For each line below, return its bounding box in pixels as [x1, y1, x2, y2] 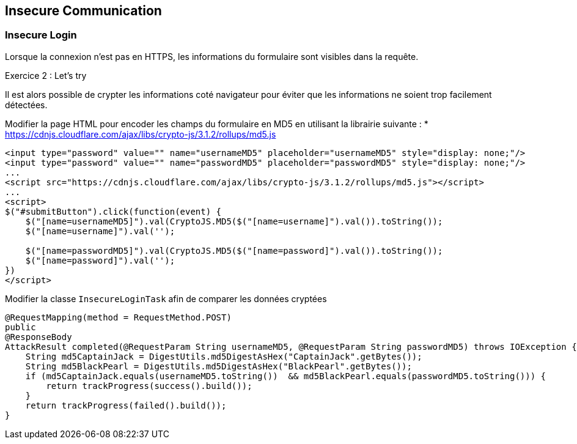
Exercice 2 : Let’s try [5, 70, 87, 81]
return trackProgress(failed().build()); [25, 400, 227, 410]
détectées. [5, 99, 48, 110]
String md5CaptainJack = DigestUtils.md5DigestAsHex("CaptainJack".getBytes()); [25, 351, 422, 361]
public [5, 322, 36, 332]
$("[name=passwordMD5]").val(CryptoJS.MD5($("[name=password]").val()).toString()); [25, 245, 443, 256]
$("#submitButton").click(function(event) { [5, 206, 222, 216]
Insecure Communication [5, 3, 162, 18]
